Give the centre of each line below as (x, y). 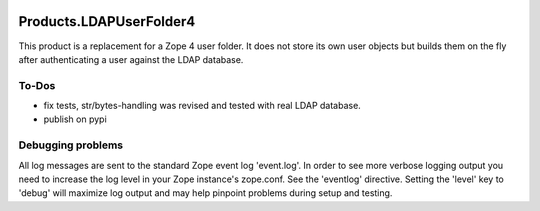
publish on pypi (75, 119)
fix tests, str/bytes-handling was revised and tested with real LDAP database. (202, 106)
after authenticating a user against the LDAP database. (131, 59)
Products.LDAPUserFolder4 (107, 21)
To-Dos (37, 85)
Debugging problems (71, 145)
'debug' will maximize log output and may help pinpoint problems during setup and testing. (205, 193)
